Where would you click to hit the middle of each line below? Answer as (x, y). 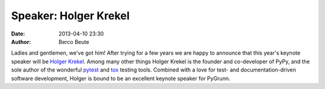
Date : (18, 34)
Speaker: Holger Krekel (70, 16)
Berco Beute (74, 41)
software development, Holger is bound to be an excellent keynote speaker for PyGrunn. (121, 78)
